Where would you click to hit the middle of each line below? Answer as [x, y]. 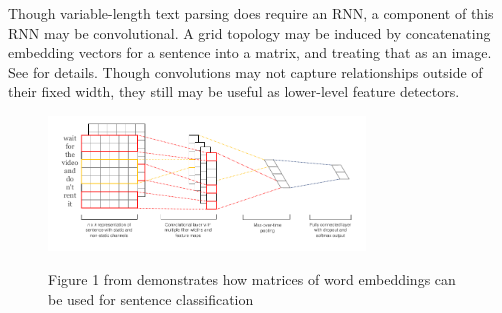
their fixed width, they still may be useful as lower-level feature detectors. [234, 91]
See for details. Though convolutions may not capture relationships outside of [245, 71]
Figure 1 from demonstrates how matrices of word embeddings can [252, 278]
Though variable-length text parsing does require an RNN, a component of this [251, 13]
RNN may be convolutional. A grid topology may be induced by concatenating [249, 32]
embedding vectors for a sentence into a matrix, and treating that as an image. [250, 52]
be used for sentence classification [151, 298]
